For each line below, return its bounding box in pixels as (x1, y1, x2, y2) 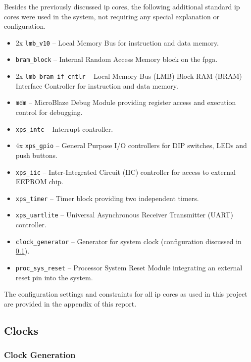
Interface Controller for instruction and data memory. (15, 80, 178, 91)
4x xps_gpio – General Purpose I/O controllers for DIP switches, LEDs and (15, 140, 247, 151)
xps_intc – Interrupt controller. (15, 123, 113, 134)
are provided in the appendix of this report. (4, 298, 137, 309)
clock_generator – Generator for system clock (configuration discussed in (15, 236, 242, 246)
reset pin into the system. (15, 272, 93, 282)
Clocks (4, 322, 39, 338)
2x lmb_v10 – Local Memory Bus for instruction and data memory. (15, 37, 219, 48)
